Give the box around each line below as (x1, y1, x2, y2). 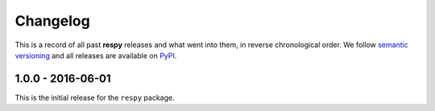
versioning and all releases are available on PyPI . (14, 50, 177, 60)
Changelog (14, 12, 90, 30)
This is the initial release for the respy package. (14, 93, 175, 102)
